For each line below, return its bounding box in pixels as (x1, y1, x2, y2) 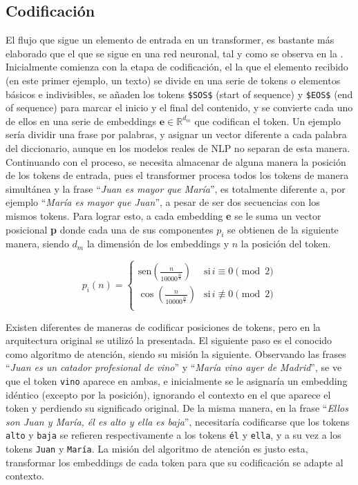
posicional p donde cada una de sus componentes (6, 222, 214, 236)
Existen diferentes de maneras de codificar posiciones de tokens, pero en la (6, 319, 321, 334)
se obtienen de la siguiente (227, 222, 339, 236)
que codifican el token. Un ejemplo (194, 113, 341, 128)
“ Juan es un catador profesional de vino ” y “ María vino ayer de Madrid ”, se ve (6, 360, 342, 374)
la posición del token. (241, 236, 331, 251)
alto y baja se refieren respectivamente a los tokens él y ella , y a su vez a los (6, 428, 341, 442)
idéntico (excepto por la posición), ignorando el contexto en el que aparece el (6, 387, 331, 401)
